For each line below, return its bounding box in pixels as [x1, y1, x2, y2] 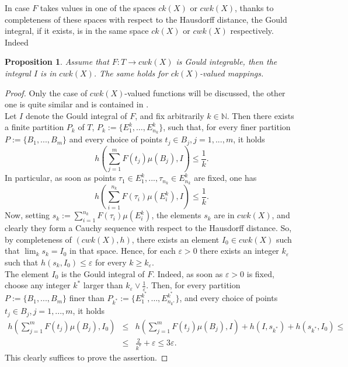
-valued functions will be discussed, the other [124, 86, 286, 99]
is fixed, [246, 267, 274, 279]
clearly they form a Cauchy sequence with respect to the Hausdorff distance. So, [5, 222, 292, 234]
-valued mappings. [200, 67, 264, 79]
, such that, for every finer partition [163, 121, 291, 133]
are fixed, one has [194, 172, 257, 184]
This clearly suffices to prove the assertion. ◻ [5, 351, 168, 363]
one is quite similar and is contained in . [5, 98, 149, 110]
